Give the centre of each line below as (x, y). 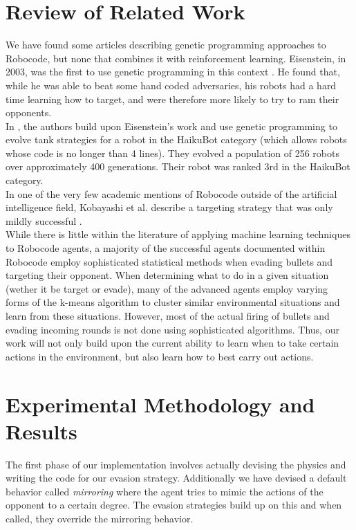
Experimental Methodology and (160, 404)
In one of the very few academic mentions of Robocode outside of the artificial (171, 193)
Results (41, 431)
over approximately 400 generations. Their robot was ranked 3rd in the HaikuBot (178, 166)
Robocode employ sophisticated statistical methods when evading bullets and (169, 261)
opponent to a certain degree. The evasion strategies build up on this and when (174, 505)
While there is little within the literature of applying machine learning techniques (178, 234)
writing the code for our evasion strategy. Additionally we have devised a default (176, 478)
